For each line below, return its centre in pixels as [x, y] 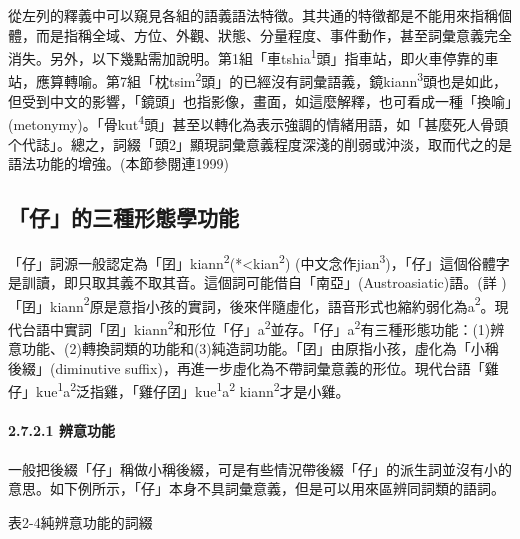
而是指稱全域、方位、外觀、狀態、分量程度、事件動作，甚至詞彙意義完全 [273, 34]
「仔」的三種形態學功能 [123, 217]
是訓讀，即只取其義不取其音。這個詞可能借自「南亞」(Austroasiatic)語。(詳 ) [257, 282]
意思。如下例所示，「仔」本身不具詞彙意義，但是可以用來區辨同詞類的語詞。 [256, 488]
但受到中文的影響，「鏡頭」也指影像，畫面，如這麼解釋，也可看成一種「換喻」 [260, 100]
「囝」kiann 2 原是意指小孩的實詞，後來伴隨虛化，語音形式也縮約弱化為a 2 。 [251, 304]
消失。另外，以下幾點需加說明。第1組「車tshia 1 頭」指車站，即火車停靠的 [246, 56]
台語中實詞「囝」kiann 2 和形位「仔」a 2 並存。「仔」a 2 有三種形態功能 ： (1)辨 [263, 327]
